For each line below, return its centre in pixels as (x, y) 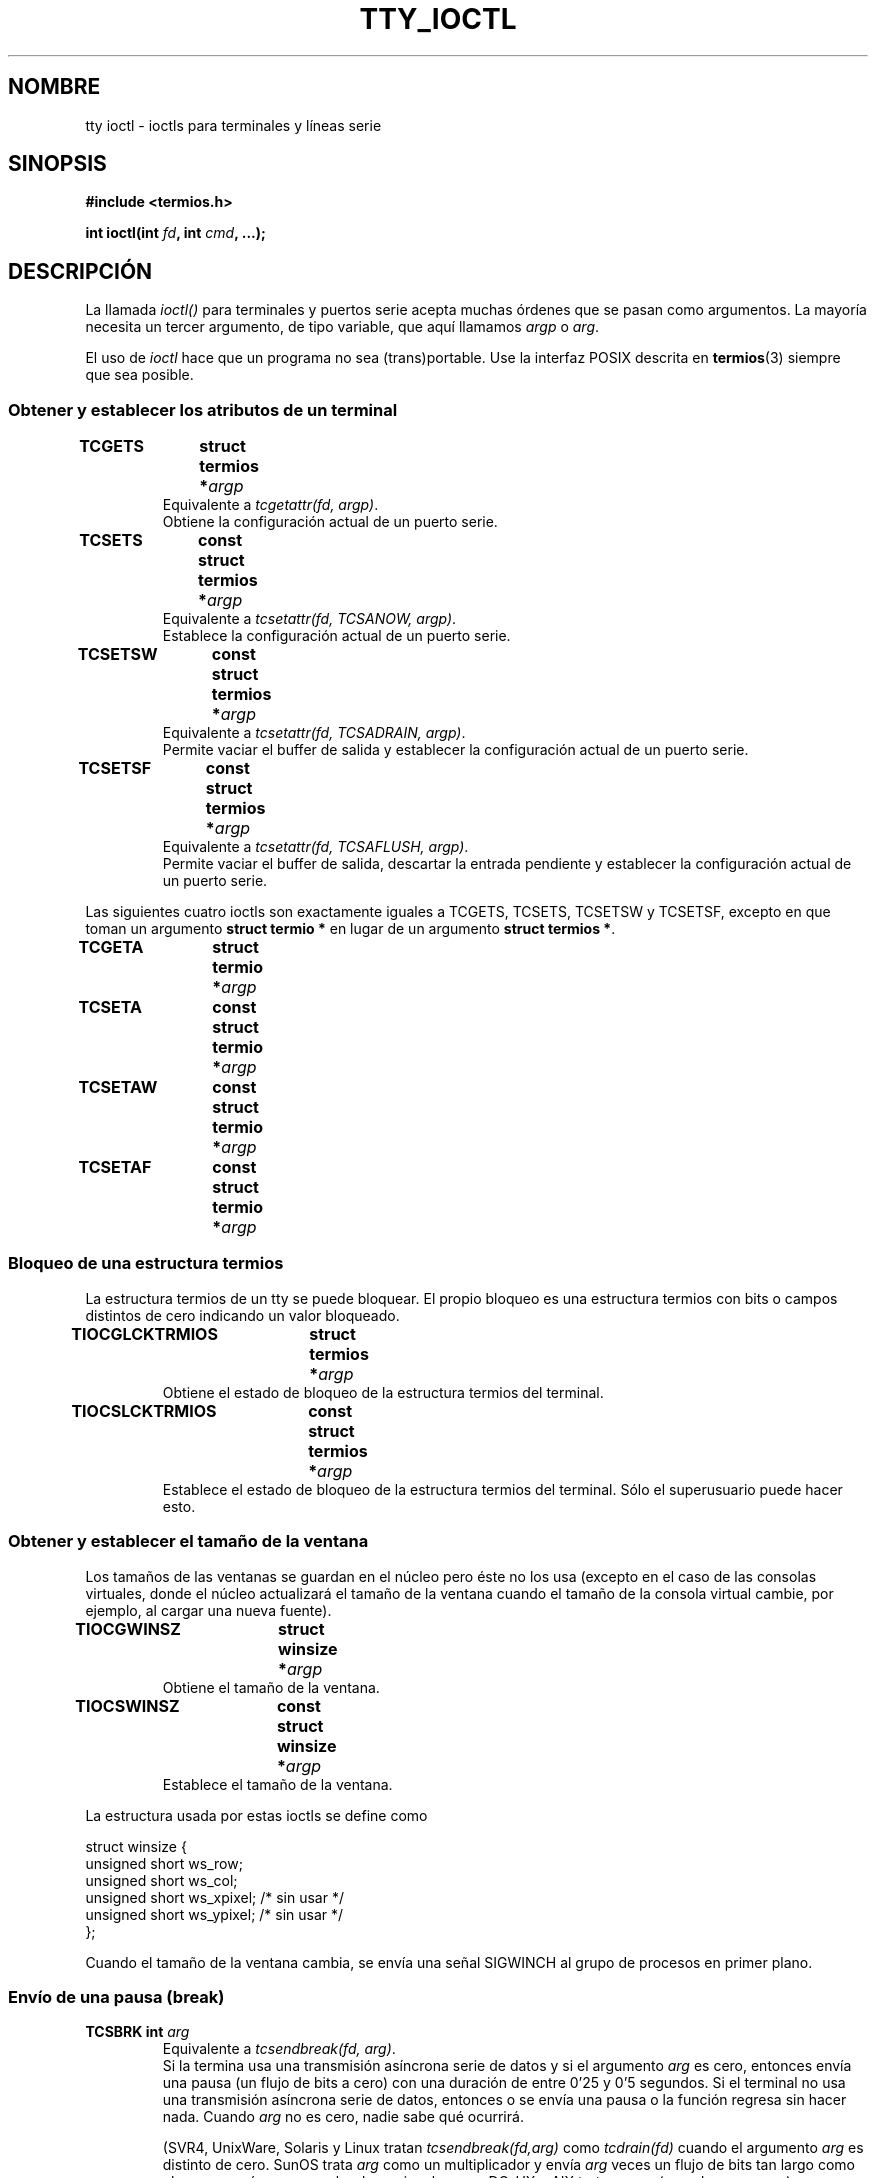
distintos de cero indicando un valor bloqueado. (242, 1315)
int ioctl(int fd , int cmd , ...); (175, 233)
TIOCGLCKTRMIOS (144, 1333)
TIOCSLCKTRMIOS (144, 1410)
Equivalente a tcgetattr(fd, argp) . (270, 505)
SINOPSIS (57, 164)
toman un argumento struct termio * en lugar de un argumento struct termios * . (350, 929)
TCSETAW (118, 1087)
